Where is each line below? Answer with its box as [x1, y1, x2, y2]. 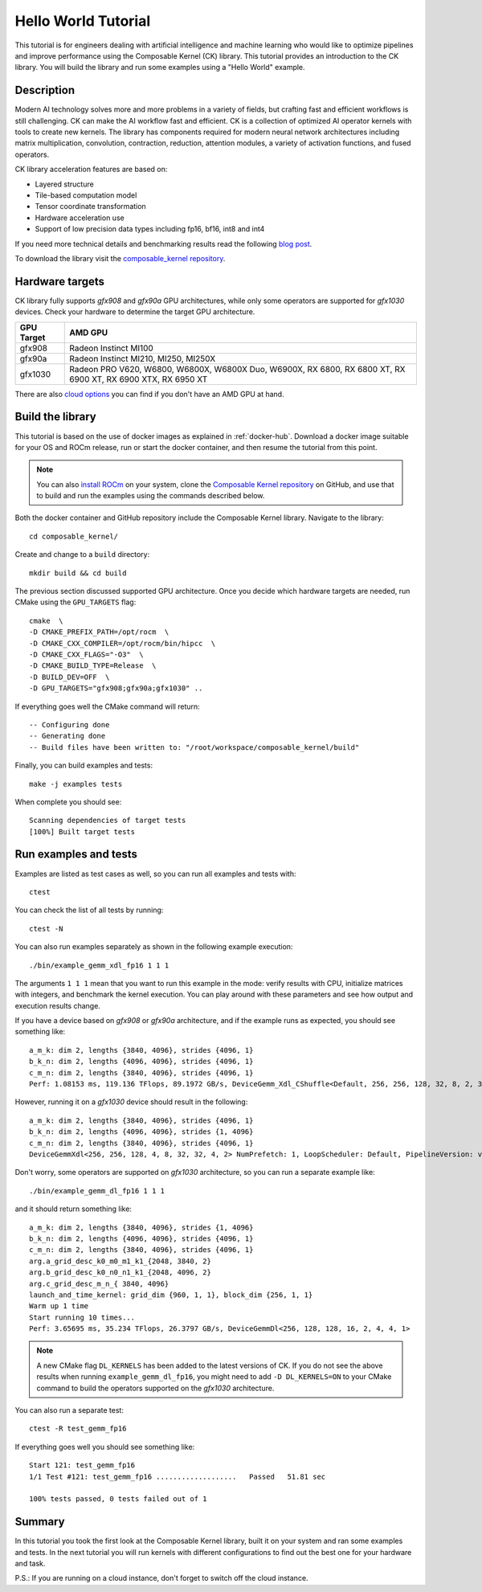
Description [14, 84, 76, 97]
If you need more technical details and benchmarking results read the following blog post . [14, 239, 312, 248]
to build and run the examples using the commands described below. [36, 491, 265, 501]
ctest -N [29, 924, 63, 933]
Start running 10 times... [29, 1312, 136, 1322]
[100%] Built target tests [29, 827, 136, 836]
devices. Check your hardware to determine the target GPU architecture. [14, 307, 255, 317]
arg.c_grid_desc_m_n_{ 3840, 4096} [29, 1279, 170, 1288]
